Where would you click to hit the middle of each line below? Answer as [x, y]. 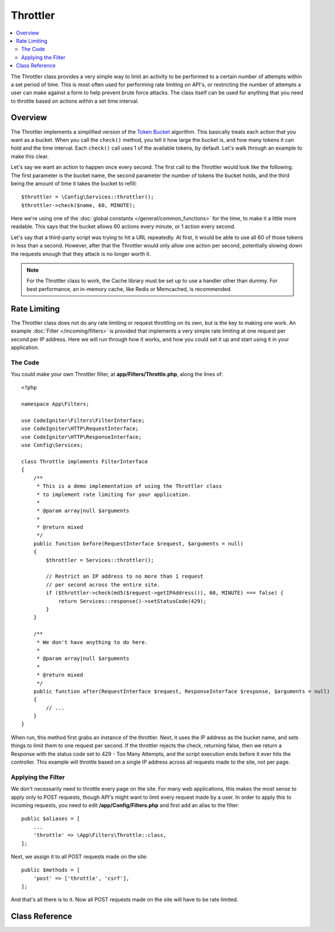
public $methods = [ [51, 870]
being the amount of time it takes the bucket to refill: [74, 183]
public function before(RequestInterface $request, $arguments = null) [138, 543]
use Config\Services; [52, 445]
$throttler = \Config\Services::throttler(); [88, 197]
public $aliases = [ [51, 819]
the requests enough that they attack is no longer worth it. [81, 254]
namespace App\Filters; [55, 404]
